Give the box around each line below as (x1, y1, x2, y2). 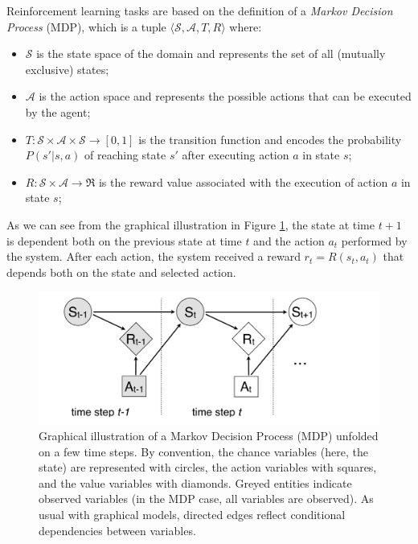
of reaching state (84, 146, 166, 163)
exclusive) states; (25, 60, 109, 77)
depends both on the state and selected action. (6, 263, 236, 280)
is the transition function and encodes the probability (138, 130, 402, 147)
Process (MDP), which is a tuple (6, 18, 166, 35)
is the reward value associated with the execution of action (98, 173, 388, 190)
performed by (341, 232, 408, 249)
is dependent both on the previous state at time (6, 232, 242, 249)
